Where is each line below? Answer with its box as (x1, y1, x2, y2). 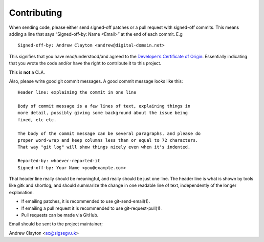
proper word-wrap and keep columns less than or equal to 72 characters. (18, 137, 198, 143)
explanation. (9, 189, 34, 195)
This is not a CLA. (9, 69, 45, 75)
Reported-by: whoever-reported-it (18, 158, 100, 164)
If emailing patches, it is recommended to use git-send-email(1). (21, 198, 150, 204)
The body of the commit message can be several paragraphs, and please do (18, 131, 201, 136)
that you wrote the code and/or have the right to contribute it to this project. (9, 60, 161, 66)
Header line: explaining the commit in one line (18, 89, 136, 95)
